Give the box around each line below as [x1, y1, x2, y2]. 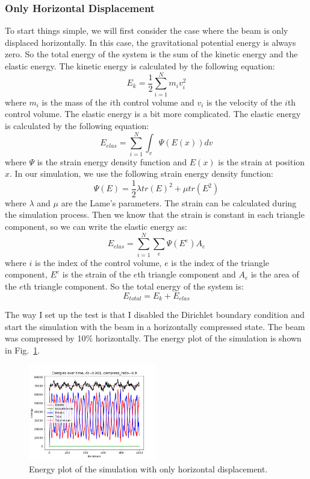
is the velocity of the [206, 95, 282, 108]
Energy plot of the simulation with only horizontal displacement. [29, 462, 268, 475]
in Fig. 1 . [5, 343, 40, 356]
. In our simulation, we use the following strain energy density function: [10, 167, 273, 180]
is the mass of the [42, 95, 107, 108]
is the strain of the [62, 268, 131, 281]
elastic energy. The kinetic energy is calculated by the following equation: [5, 60, 275, 72]
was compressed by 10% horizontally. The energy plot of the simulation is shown [5, 332, 302, 344]
